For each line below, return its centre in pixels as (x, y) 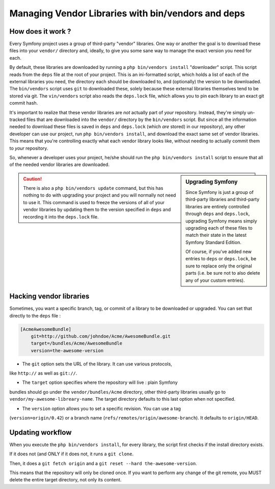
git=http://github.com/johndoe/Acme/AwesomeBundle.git (101, 336)
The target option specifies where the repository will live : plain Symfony (100, 382)
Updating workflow (40, 432)
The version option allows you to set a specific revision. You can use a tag (101, 408)
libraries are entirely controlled (217, 206)
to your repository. (29, 148)
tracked (17, 119)
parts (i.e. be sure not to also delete (223, 273)
